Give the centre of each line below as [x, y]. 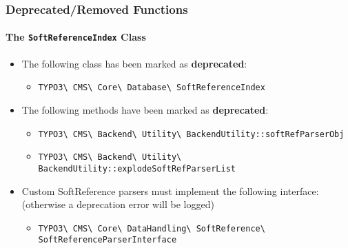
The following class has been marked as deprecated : [134, 63]
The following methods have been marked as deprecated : [145, 109]
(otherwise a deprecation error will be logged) [118, 204]
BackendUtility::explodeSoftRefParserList [137, 168]
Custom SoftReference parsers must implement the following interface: [170, 190]
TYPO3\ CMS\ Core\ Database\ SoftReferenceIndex [152, 88]
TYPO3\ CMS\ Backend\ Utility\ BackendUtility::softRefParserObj [191, 134]
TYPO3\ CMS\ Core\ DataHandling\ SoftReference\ [152, 228]
